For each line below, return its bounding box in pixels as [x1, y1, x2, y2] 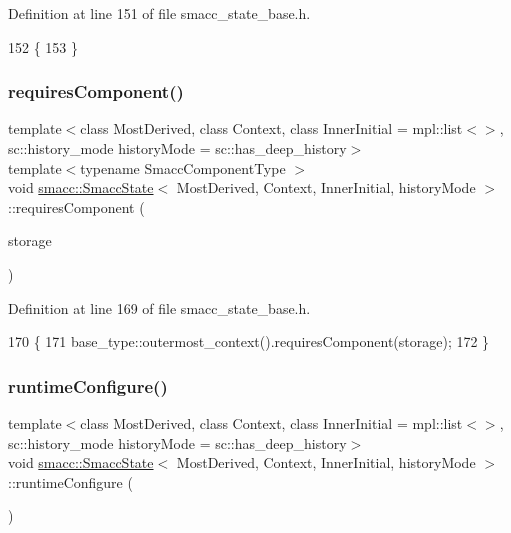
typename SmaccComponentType [80, 157, 286, 178]
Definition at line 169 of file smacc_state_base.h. [8, 297, 311, 318]
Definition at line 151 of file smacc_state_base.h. [8, 3, 311, 23]
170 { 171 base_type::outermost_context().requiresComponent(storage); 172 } [8, 331, 490, 352]
